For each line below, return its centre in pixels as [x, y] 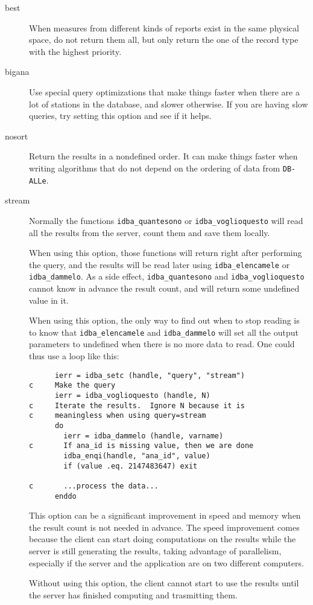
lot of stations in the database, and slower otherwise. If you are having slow [169, 104]
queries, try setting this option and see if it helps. [120, 116]
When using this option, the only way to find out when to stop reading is [164, 320]
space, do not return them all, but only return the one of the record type [164, 40]
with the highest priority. [75, 51]
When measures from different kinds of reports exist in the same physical [164, 27]
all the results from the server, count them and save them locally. [150, 232]
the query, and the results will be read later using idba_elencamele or [160, 264]
